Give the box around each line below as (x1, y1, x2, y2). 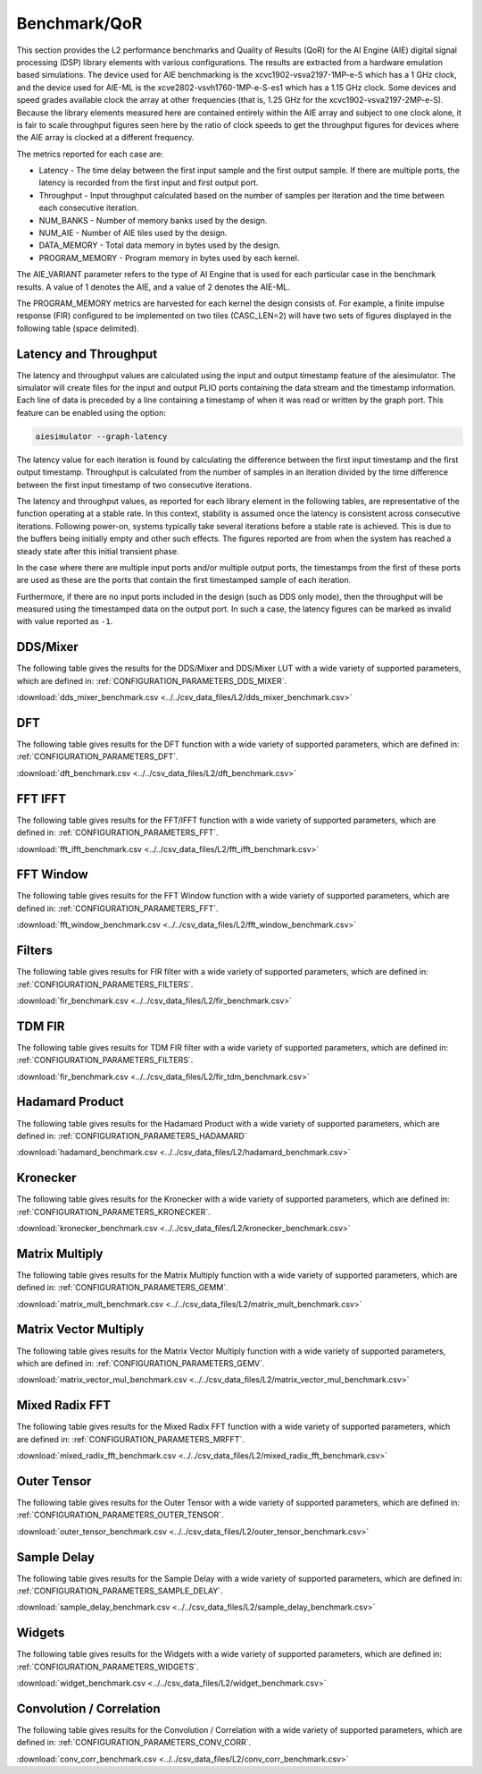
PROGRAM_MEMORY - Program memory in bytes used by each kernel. (38, 252, 300, 263)
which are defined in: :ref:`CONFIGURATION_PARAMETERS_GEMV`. (16, 1357, 265, 1368)
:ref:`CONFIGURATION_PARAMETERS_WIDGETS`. (16, 1661, 199, 1672)
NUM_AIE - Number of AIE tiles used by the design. (38, 228, 228, 239)
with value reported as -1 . (16, 616, 113, 627)
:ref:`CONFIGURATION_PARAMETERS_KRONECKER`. (16, 1206, 212, 1217)
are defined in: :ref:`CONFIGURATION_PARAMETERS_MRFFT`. (16, 1433, 245, 1444)
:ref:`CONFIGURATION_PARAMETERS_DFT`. (16, 751, 179, 762)
